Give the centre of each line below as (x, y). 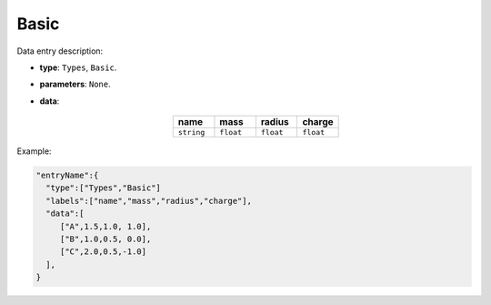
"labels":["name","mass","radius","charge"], (149, 201)
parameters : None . (75, 84)
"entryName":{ (67, 176)
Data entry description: (60, 51)
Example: (34, 151)
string (191, 132)
